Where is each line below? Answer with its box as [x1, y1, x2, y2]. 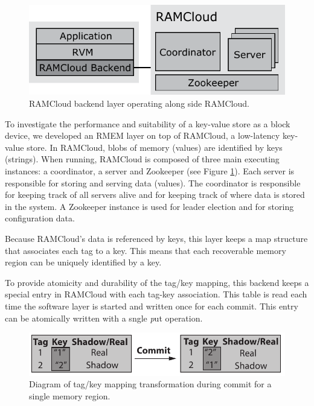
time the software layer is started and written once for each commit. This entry [5, 299, 298, 312]
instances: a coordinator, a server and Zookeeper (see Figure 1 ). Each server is [5, 165, 295, 177]
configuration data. [5, 212, 75, 224]
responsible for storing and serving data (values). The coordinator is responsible [5, 176, 301, 189]
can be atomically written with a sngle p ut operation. [5, 311, 203, 324]
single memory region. [29, 389, 111, 402]
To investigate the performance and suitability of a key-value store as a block [5, 117, 290, 130]
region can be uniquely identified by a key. [5, 256, 162, 268]
